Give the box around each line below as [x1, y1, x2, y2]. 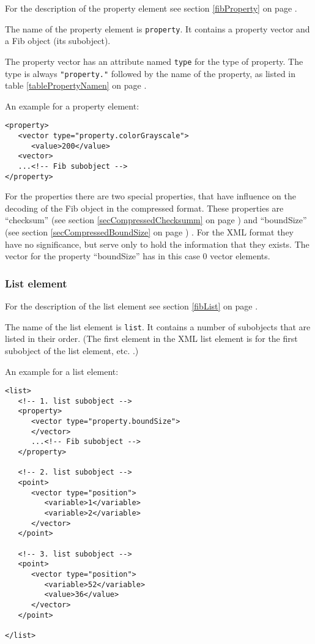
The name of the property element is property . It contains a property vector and [5, 22, 310, 35]
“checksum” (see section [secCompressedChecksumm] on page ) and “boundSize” [5, 213, 307, 226]
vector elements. [210, 250, 270, 262]
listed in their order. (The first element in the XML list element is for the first [5, 332, 298, 345]
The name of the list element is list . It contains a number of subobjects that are [5, 320, 311, 333]
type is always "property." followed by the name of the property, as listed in [5, 67, 296, 80]
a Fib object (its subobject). [5, 34, 111, 47]
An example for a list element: [5, 365, 119, 377]
